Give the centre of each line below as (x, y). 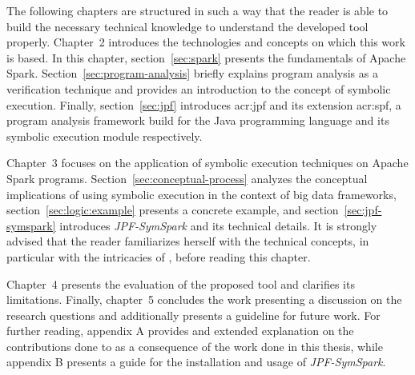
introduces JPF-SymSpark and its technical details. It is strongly (218, 225)
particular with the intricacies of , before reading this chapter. (159, 256)
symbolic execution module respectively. (105, 136)
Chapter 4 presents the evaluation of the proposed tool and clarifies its (181, 283)
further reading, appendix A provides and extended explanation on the (180, 331)
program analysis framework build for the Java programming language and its (198, 120)
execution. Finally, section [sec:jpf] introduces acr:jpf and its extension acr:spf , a (204, 104)
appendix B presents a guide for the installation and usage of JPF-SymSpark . (196, 362)
